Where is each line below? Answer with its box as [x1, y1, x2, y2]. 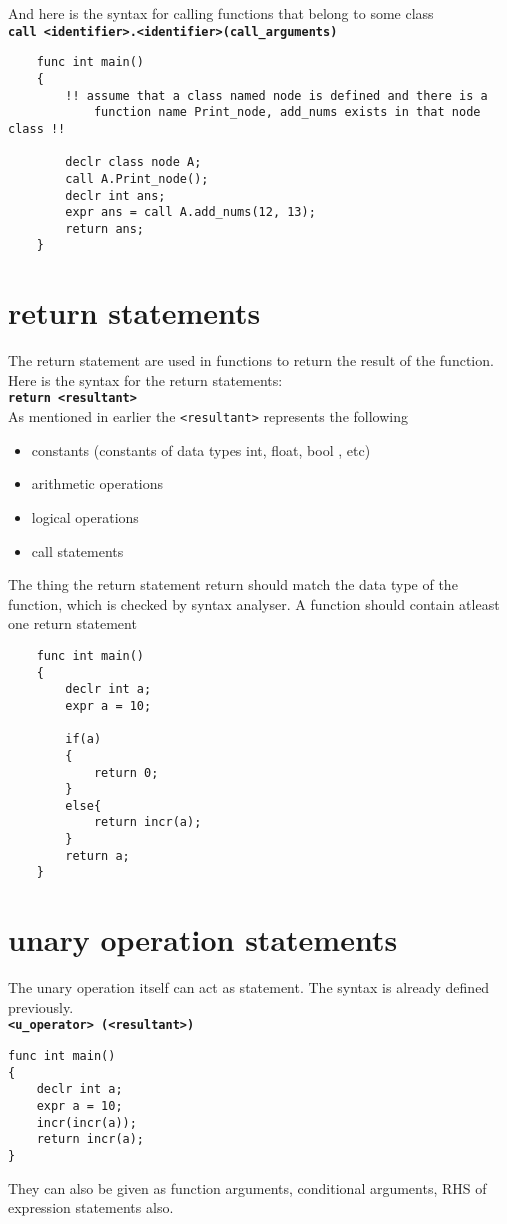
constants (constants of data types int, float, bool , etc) [31, 439, 371, 460]
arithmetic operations [31, 473, 164, 494]
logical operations [31, 506, 139, 527]
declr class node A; [65, 155, 202, 170]
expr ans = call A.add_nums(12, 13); [65, 205, 316, 220]
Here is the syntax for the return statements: [8, 369, 283, 390]
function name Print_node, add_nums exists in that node [93, 105, 481, 120]
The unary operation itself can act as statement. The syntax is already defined [8, 977, 490, 998]
